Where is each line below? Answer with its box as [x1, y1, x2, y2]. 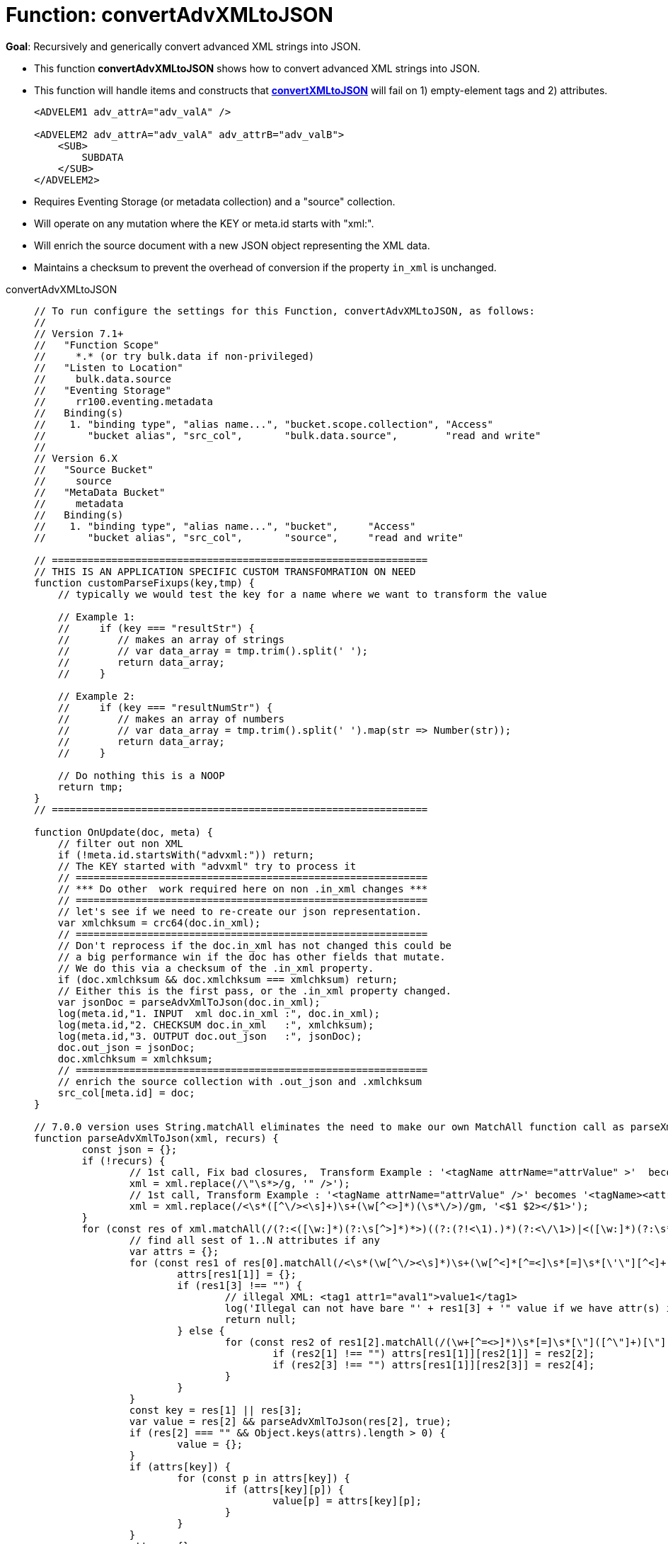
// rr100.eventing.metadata [34, 395, 213, 407]
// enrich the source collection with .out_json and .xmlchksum [57, 1075, 422, 1087]
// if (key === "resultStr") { [57, 622, 255, 634]
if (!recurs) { [81, 1154, 166, 1166]
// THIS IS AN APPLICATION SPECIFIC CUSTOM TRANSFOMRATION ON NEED [34, 565, 416, 577]
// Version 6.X [34, 452, 118, 464]
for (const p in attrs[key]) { [177, 1472, 350, 1484]
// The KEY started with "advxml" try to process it [57, 860, 357, 872]
